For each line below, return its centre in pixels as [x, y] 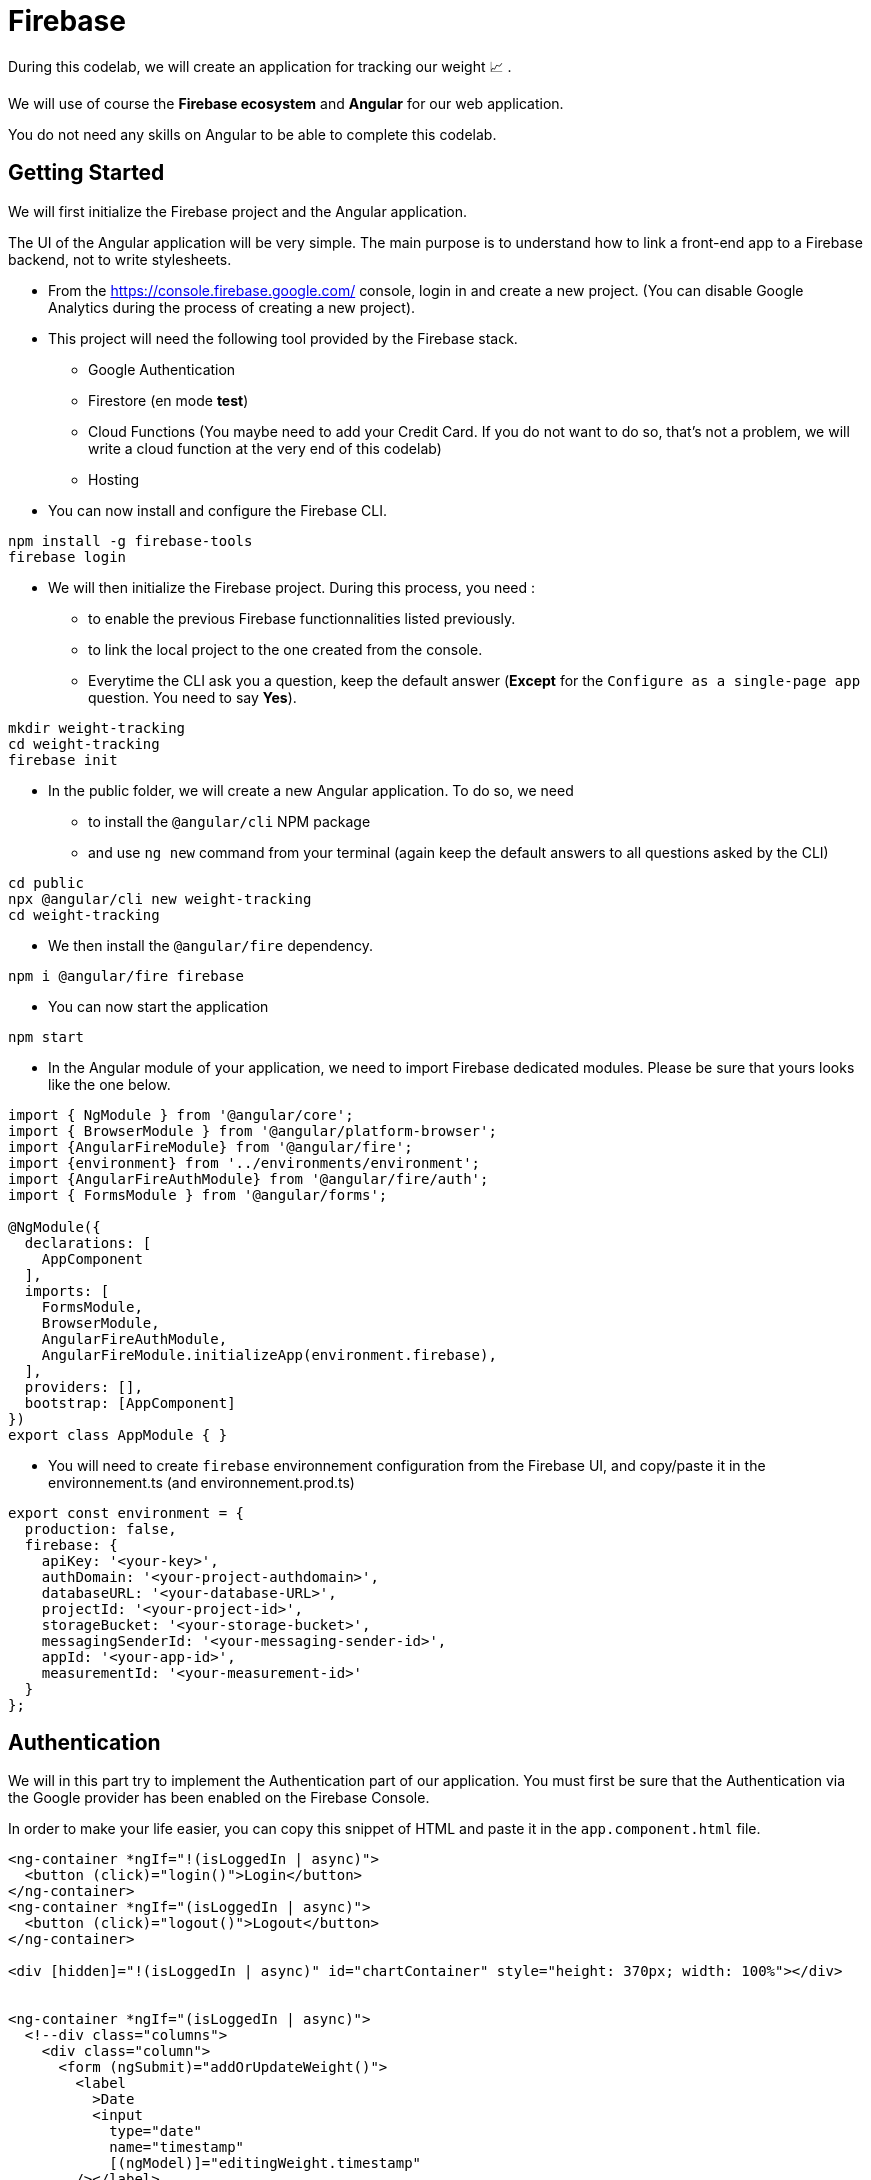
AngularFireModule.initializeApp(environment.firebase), [269, 1354]
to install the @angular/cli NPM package [229, 821]
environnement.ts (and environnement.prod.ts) [201, 1482]
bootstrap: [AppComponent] [130, 1402]
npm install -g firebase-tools [130, 540]
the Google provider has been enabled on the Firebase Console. [219, 1798]
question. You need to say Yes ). [192, 697]
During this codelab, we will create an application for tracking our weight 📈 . [260, 66]
